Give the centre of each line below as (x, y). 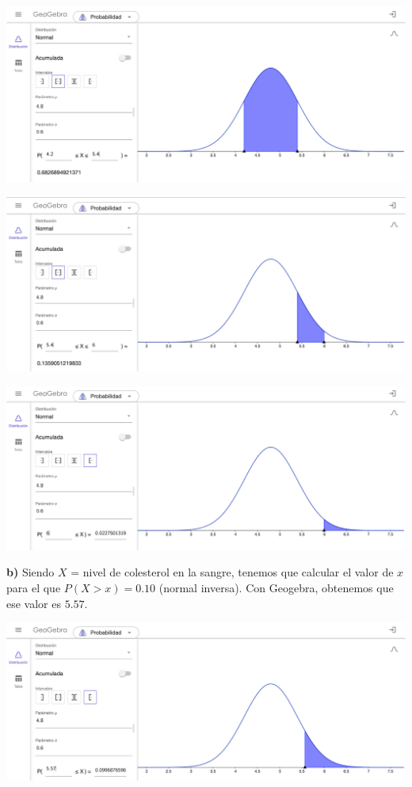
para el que (34, 588)
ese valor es (34, 603)
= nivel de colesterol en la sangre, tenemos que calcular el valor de (232, 572)
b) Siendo (31, 572)
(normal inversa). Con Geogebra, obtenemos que (276, 588)
